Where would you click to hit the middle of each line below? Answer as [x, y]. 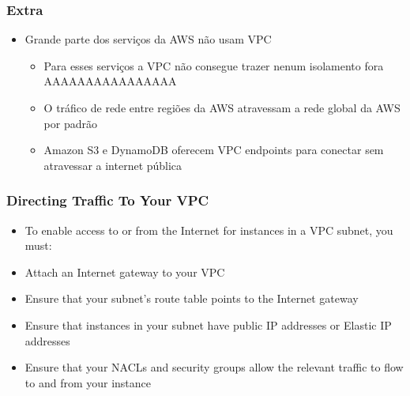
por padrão [70, 123]
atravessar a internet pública [113, 165]
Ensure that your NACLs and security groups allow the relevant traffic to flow [214, 367]
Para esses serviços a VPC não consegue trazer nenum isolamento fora [214, 65]
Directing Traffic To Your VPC [108, 200]
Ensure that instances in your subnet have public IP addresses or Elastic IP [208, 324]
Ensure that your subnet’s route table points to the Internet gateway [192, 298]
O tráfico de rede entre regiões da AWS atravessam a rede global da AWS [222, 107]
